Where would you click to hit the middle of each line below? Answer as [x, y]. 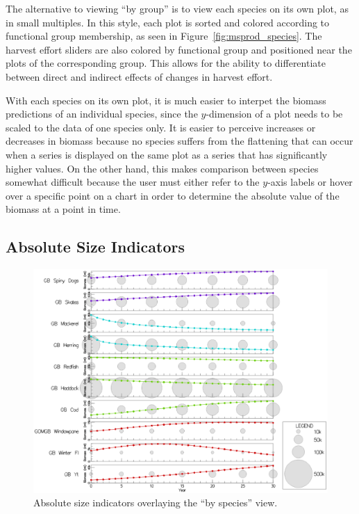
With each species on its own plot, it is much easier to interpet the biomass [166, 100]
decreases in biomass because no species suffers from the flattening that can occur [179, 141]
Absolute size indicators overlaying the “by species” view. [156, 503]
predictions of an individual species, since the [102, 114]
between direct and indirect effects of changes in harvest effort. [139, 76]
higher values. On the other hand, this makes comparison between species [162, 168]
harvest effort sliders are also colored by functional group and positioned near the [179, 49]
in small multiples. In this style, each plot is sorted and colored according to [168, 22]
